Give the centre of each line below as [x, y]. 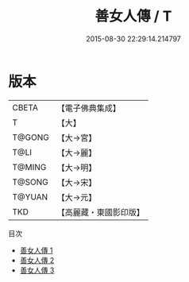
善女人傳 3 [37, 270]
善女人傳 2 [37, 260]
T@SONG [31, 182]
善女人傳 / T [133, 16]
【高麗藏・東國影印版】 [100, 212]
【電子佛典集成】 [89, 108]
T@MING [29, 167]
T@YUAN [30, 197]
